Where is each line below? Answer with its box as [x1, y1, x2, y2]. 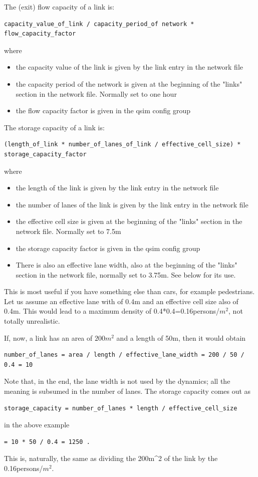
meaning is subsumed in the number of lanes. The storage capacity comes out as [4, 386, 251, 396]
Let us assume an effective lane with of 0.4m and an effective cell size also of [4, 296, 238, 306]
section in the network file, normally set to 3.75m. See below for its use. [16, 269, 236, 280]
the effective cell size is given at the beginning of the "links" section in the [16, 216, 242, 226]
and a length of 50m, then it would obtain [116, 332, 246, 343]
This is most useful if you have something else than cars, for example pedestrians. [4, 286, 255, 297]
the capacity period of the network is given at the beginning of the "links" [16, 78, 242, 89]
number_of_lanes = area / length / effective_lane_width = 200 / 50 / [4, 351, 244, 359]
